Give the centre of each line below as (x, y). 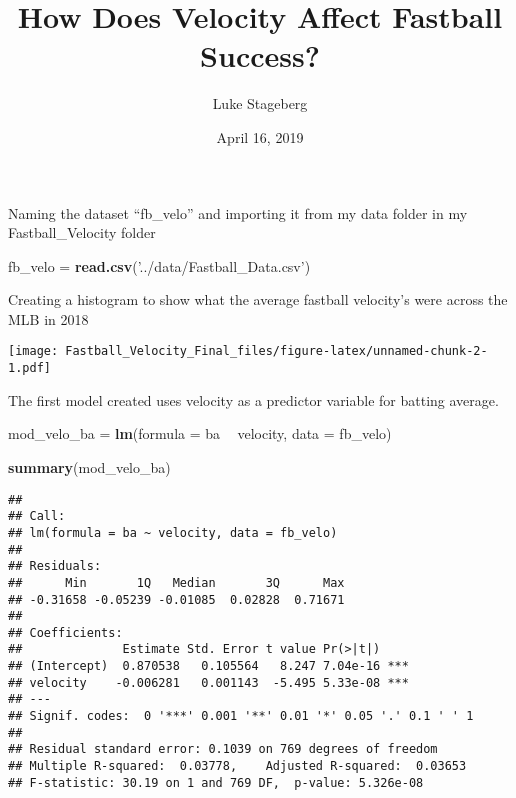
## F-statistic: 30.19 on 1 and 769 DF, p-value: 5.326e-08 (216, 782)
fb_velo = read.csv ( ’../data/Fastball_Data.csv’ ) (159, 265)
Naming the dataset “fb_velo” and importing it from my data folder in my (238, 212)
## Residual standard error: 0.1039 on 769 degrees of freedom (223, 749)
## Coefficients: (65, 632)
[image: (33, 351)
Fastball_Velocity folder (82, 232)
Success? (260, 55)
